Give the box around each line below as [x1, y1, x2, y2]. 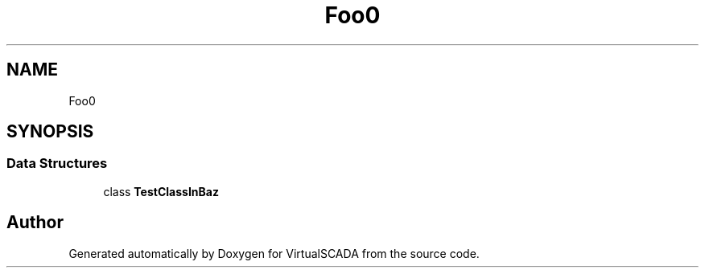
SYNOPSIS [6, 121, 94, 142]
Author [6, 212, 64, 233]
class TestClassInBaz [103, 184, 219, 198]
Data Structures [6, 155, 108, 172]
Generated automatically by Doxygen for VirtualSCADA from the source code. [68, 246, 480, 260]
